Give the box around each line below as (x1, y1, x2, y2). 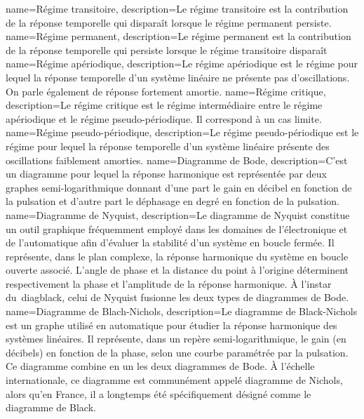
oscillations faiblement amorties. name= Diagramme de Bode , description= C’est (6, 152, 348, 167)
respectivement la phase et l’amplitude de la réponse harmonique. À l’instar (6, 276, 332, 291)
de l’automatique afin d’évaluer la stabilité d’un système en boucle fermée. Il (6, 235, 335, 250)
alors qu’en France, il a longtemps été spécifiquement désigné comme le (6, 386, 311, 401)
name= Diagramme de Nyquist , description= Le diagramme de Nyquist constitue (6, 207, 350, 222)
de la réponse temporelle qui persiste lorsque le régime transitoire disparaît (6, 42, 328, 57)
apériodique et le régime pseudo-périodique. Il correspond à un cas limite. (6, 111, 322, 126)
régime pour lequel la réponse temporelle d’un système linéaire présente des (6, 138, 330, 153)
